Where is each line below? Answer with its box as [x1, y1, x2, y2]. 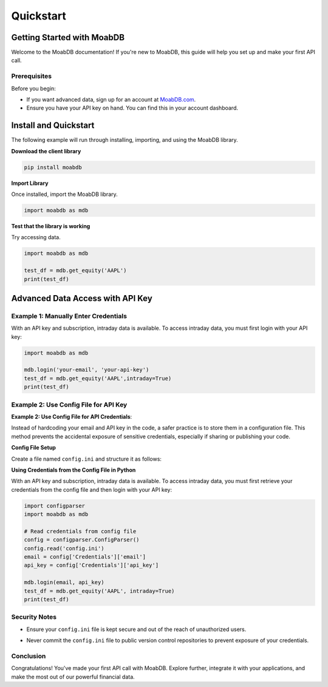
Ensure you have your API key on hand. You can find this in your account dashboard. [26, 104, 238, 112]
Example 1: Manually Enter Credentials [11, 312, 128, 320]
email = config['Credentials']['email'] [24, 554, 146, 560]
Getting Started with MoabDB [11, 32, 125, 43]
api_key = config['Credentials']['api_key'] [24, 562, 159, 569]
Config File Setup [11, 444, 56, 452]
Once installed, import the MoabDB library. [11, 190, 118, 198]
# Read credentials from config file [24, 528, 137, 535]
